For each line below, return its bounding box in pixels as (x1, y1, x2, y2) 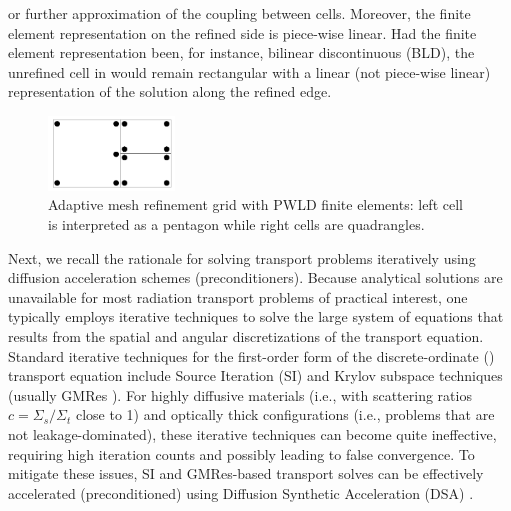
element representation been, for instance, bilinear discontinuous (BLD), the (8, 42, 475, 63)
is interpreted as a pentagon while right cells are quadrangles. (48, 213, 425, 234)
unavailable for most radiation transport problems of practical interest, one (8, 286, 468, 307)
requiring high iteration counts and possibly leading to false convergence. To (8, 443, 475, 464)
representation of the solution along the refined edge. (8, 81, 332, 102)
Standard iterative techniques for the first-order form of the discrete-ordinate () (8, 345, 495, 366)
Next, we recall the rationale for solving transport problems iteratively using (8, 247, 476, 268)
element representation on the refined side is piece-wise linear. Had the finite (8, 22, 477, 43)
